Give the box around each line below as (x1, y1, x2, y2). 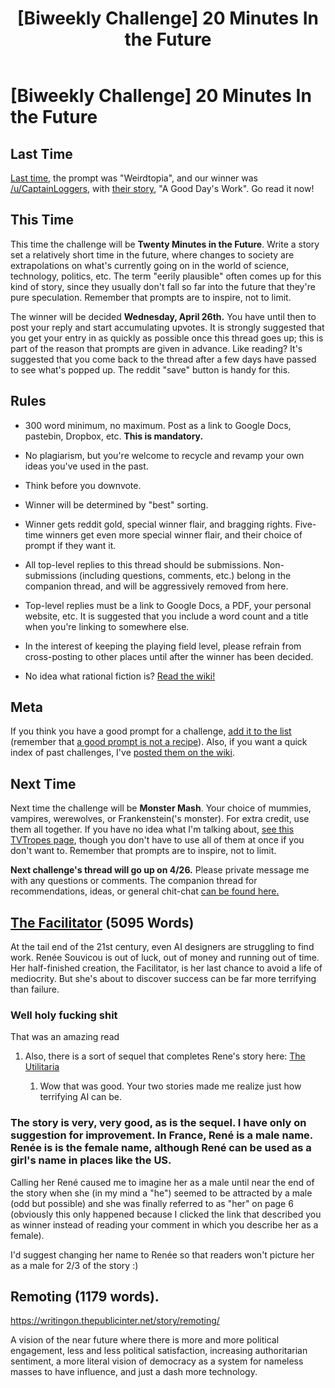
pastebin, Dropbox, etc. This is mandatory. (24, 430, 204, 442)
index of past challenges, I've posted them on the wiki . (10, 747, 235, 759)
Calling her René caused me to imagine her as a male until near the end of (10, 1176, 315, 1188)
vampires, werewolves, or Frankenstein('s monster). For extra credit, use (10, 813, 310, 825)
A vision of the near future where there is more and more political (10, 1334, 280, 1346)
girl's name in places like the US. (10, 1153, 172, 1167)
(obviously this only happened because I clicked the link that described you (10, 1208, 322, 1220)
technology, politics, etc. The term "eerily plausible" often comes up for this (10, 270, 322, 282)
